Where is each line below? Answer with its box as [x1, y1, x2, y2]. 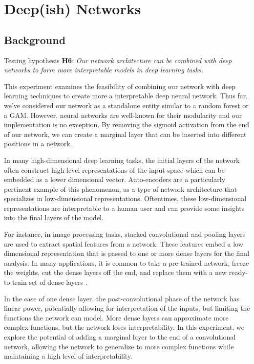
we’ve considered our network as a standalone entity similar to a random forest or [4, 100, 249, 110]
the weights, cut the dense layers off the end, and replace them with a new [4, 267, 227, 277]
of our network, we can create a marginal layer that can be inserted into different [4, 129, 247, 139]
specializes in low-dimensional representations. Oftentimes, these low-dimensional [4, 193, 247, 204]
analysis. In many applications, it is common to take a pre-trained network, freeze [4, 257, 249, 268]
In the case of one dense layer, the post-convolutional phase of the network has [4, 293, 240, 303]
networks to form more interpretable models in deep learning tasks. [4, 65, 203, 75]
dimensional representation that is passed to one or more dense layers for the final [4, 248, 250, 258]
